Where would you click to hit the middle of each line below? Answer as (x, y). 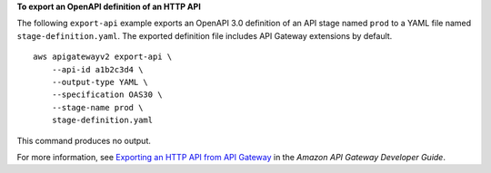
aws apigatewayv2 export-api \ (103, 57)
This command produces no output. (84, 140)
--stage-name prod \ (97, 107)
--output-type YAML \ (100, 82)
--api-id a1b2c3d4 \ (97, 69)
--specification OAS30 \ (107, 95)
